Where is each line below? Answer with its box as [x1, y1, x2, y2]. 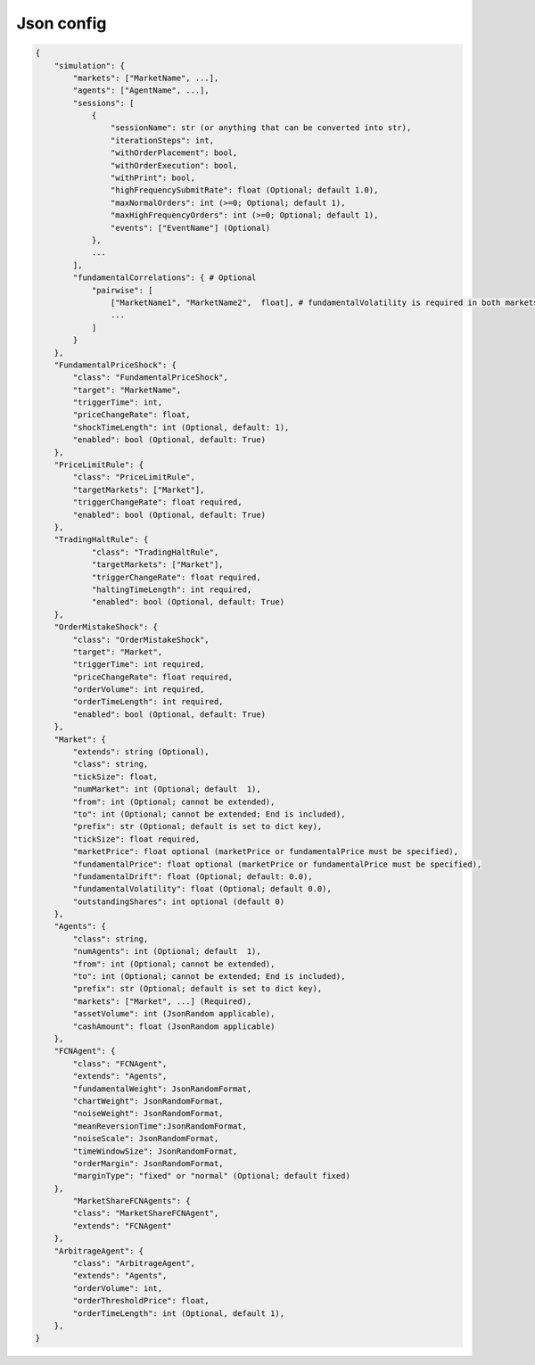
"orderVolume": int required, [72, 685, 205, 695]
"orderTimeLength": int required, [72, 696, 224, 707]
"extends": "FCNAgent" [72, 1221, 173, 1230]
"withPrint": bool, [110, 173, 196, 183]
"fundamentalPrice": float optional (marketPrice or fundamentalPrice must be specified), [72, 859, 482, 869]
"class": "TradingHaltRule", [91, 547, 219, 557]
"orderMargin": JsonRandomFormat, [72, 1158, 224, 1168]
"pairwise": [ [91, 285, 153, 295]
